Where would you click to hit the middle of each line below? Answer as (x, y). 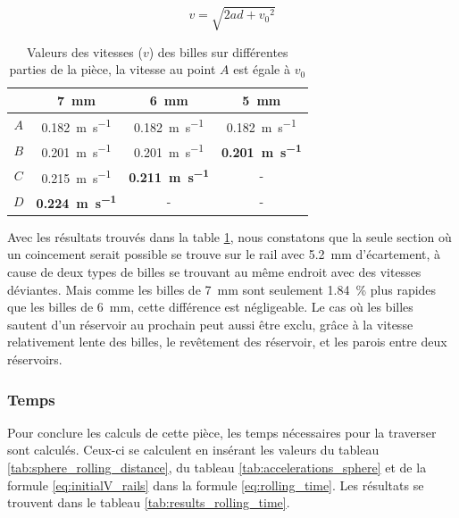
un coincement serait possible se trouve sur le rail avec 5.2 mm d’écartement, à (224, 254)
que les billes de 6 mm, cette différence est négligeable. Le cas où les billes (210, 307)
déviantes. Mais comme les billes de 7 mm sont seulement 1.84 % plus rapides (222, 289)
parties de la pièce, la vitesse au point (113, 69)
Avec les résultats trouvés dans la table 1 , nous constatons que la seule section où (229, 236)
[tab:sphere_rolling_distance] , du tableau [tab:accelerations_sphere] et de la (217, 467)
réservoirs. (35, 359)
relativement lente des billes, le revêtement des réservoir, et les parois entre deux (227, 342)
